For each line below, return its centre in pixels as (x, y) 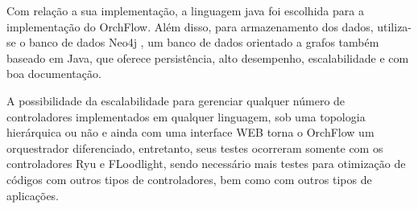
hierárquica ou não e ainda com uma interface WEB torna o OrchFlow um (190, 132)
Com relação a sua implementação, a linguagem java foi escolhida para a (185, 10)
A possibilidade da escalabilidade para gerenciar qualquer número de (176, 100)
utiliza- (395, 26)
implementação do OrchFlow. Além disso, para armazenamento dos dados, (190, 26)
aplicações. (33, 195)
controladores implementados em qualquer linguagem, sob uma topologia (186, 116)
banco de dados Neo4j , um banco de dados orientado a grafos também (204, 42)
